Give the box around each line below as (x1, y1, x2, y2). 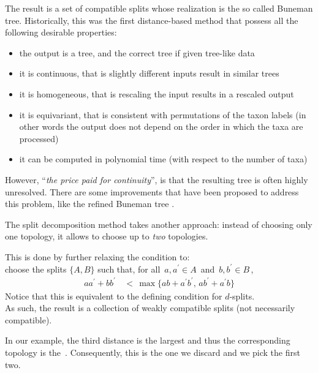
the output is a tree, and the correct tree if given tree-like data (19, 46, 255, 59)
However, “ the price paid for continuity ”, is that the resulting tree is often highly (5, 173, 308, 186)
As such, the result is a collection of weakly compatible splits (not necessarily (5, 301, 295, 314)
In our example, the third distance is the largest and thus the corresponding (5, 334, 290, 347)
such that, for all (97, 262, 161, 275)
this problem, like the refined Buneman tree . (5, 197, 175, 210)
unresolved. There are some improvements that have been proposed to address (5, 185, 299, 198)
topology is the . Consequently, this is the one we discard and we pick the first (5, 346, 300, 358)
